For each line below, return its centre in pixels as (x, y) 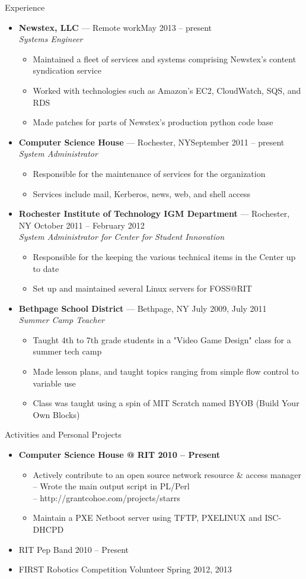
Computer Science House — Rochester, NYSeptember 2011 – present (152, 142)
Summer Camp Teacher (62, 320)
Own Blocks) (56, 414)
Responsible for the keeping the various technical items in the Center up (164, 256)
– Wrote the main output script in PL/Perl (111, 486)
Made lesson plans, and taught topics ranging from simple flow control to (166, 371)
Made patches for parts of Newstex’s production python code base (153, 122)
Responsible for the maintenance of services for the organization (149, 173)
